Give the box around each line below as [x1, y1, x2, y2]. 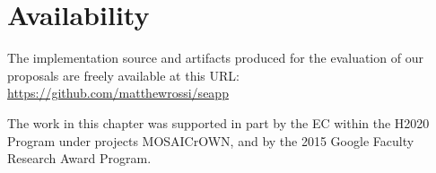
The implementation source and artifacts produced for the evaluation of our [7, 48, 423, 67]
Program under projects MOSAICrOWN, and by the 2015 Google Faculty [7, 131, 414, 150]
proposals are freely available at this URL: [7, 65, 240, 84]
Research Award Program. [7, 149, 152, 168]
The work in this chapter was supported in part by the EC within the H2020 [7, 113, 430, 132]
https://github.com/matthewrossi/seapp [7, 83, 229, 102]
